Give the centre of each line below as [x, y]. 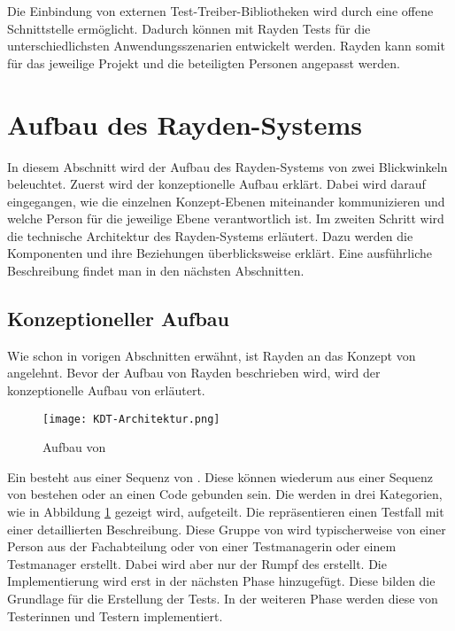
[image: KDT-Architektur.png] [131, 419]
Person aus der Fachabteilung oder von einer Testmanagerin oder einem [202, 546]
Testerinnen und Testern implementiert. [115, 615]
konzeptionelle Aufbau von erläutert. [106, 390]
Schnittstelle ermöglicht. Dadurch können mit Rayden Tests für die [189, 28]
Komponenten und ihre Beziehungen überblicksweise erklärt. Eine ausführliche [220, 253]
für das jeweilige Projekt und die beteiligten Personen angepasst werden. [204, 62]
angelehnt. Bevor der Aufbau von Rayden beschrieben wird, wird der [194, 373]
